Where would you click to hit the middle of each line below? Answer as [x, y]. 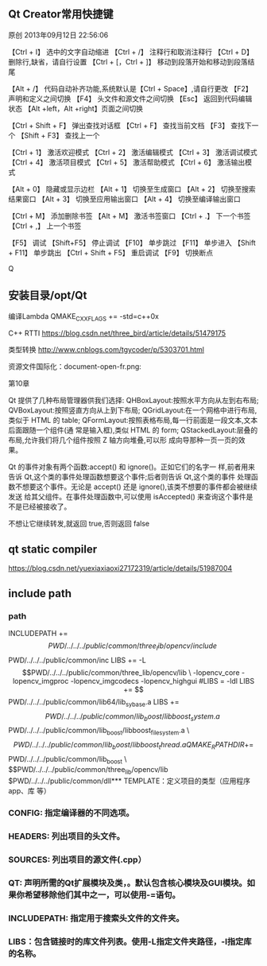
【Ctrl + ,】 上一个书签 [45, 226]
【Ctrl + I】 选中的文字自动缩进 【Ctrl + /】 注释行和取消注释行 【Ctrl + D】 [131, 52]
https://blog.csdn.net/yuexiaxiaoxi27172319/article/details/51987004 [120, 568]
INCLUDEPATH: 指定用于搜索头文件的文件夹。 [96, 918]
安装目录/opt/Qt [48, 295]
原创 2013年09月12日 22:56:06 [58, 35]
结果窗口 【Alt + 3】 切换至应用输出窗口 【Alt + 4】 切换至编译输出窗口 [124, 199]
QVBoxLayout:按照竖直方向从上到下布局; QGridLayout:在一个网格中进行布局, [133, 410]
